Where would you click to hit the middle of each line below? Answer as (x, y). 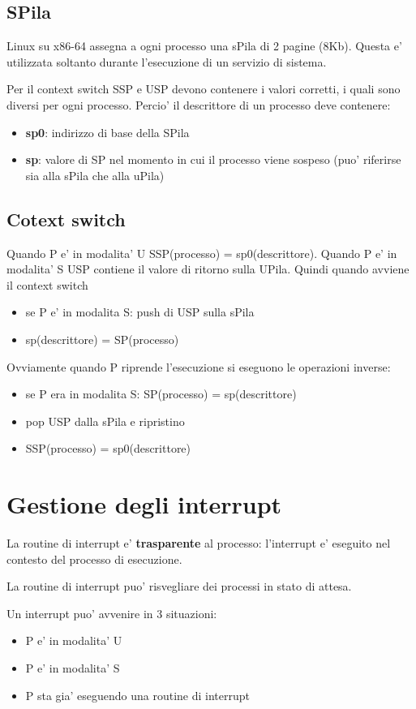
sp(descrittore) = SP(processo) (102, 339)
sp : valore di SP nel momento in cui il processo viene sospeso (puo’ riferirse (213, 159)
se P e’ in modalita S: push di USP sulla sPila (140, 312)
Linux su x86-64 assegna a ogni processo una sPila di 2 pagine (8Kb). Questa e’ (204, 46)
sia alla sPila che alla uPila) (95, 175)
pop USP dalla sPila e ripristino (105, 421)
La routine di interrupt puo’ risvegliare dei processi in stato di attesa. (179, 586)
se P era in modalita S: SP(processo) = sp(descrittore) (161, 394)
